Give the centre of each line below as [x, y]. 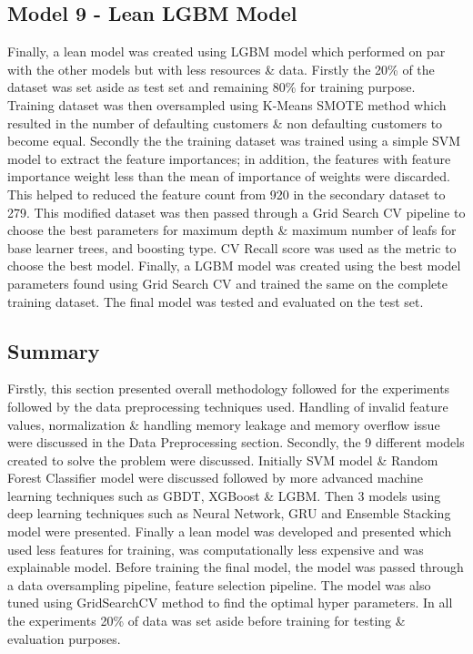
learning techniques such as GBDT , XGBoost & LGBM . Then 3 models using [224, 495]
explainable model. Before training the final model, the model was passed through [236, 567]
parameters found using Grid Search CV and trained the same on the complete [227, 283]
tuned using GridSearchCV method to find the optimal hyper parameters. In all [230, 603]
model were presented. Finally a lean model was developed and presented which [230, 531]
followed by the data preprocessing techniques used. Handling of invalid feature [228, 406]
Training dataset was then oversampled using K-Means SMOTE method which [227, 104]
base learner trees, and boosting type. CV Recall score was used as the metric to [232, 247]
